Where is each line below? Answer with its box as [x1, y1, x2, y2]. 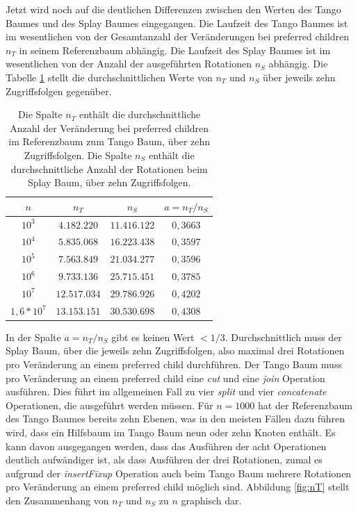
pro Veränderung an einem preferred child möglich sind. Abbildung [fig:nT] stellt [6, 479, 350, 494]
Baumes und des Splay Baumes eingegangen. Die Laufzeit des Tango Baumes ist [6, 15, 348, 30]
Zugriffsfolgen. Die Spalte [24, 147, 132, 162]
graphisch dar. [181, 493, 242, 507]
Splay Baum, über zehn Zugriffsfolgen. [27, 175, 191, 190]
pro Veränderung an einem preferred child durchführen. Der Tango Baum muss [6, 357, 342, 372]
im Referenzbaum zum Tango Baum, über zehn [8, 134, 211, 149]
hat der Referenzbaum [257, 397, 352, 412]
